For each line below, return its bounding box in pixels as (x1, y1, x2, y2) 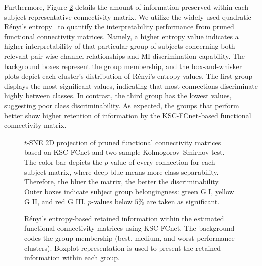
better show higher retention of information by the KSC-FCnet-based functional (4, 110, 251, 120)
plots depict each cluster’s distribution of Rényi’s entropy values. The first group (4, 71, 253, 81)
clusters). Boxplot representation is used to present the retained (24, 242, 221, 253)
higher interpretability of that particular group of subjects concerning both (4, 41, 235, 51)
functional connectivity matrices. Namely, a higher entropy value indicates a (4, 31, 239, 41)
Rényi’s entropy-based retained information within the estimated (24, 213, 224, 223)
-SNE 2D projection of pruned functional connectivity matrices (27, 137, 221, 147)
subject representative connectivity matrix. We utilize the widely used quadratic (4, 11, 251, 22)
